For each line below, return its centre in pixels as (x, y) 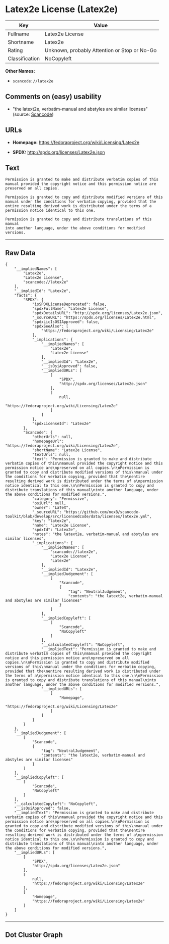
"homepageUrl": (48, 441)
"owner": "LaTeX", (51, 508)
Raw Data (21, 253)
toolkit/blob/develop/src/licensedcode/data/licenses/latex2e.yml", (78, 516)
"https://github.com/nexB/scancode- (102, 512)
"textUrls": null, (51, 455)
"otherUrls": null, (52, 437)
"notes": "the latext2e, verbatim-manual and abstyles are (95, 534)
